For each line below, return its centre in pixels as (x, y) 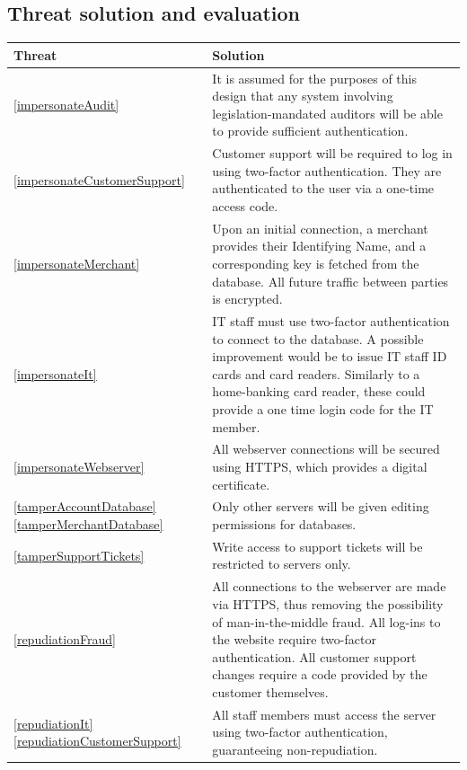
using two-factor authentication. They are (327, 170)
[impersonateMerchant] (77, 263)
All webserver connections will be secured (326, 449)
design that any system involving (303, 96)
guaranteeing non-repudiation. (295, 749)
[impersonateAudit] (66, 104)
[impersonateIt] (55, 373)
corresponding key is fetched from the (316, 263)
